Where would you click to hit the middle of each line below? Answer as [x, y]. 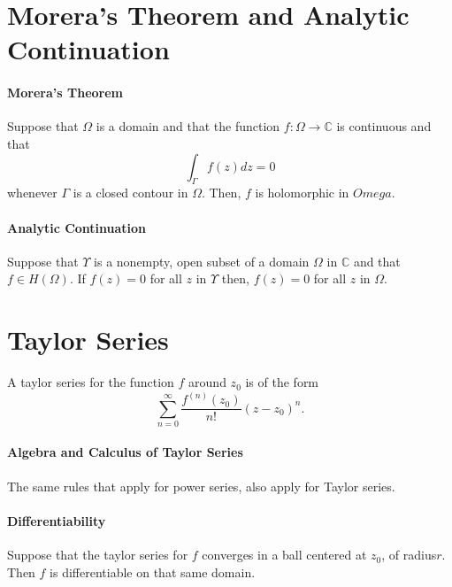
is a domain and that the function [188, 126]
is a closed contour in [130, 193]
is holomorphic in [302, 193]
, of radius [409, 555]
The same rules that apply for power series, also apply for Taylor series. [201, 486]
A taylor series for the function [91, 382]
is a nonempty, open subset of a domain [202, 261]
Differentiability [57, 520]
